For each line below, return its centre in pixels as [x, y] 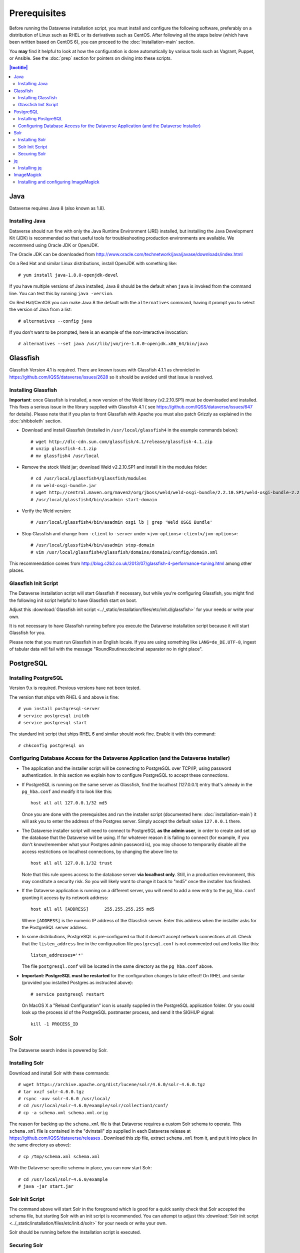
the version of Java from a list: [40, 309]
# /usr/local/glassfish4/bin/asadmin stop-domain [93, 545]
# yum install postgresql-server [59, 709]
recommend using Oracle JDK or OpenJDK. [54, 245]
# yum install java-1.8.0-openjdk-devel [68, 275]
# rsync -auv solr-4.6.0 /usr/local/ [64, 1099]
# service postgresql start [52, 722]
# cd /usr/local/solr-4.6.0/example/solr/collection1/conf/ [93, 1106]
